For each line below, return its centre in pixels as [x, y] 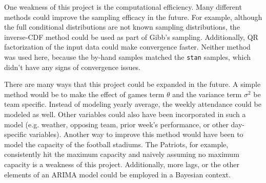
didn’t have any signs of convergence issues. [73, 67]
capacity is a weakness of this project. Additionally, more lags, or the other [122, 164]
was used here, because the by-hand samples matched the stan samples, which [128, 56]
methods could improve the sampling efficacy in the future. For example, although [133, 17]
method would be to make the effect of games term [84, 94]
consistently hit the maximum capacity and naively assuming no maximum [122, 154]
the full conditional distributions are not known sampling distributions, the [122, 27]
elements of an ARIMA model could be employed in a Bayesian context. [117, 174]
